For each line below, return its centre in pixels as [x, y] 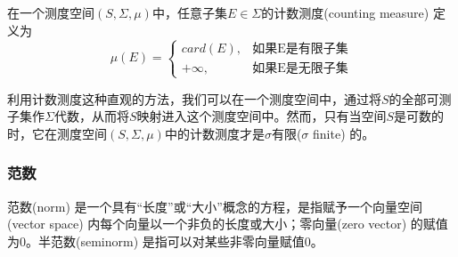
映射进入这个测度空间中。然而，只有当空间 [262, 116]
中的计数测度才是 [214, 133]
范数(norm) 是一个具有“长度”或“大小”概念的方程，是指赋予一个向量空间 [215, 206]
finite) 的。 [344, 133]
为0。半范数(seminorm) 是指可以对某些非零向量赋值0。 [165, 241]
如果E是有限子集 [300, 49]
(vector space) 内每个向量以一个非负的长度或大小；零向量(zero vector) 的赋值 [228, 224]
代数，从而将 [91, 116]
